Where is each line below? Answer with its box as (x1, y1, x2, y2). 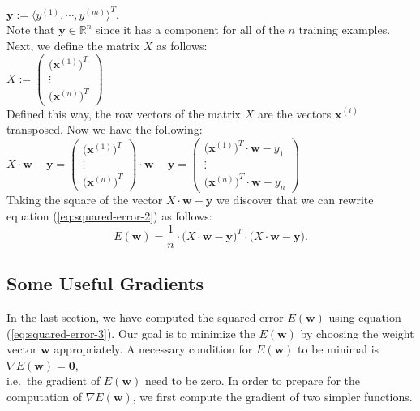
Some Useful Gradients (6, 271, 204, 296)
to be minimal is (298, 340, 379, 357)
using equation (328, 308, 401, 325)
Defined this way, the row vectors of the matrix (6, 105, 242, 122)
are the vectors (257, 105, 332, 122)
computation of (6, 387, 82, 405)
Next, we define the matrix (6, 36, 140, 54)
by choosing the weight (300, 324, 414, 341)
